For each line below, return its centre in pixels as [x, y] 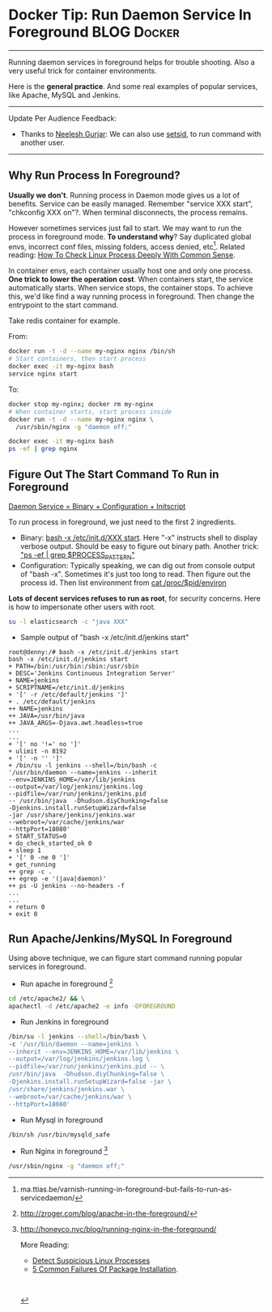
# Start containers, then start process [78, 359]
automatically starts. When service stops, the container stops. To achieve [131, 288]
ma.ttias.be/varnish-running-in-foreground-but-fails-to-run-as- [126, 1189]
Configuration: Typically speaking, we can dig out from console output [138, 565]
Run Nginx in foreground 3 [64, 1151]
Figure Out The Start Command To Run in [114, 474]
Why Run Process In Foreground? [94, 176]
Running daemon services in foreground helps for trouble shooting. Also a [132, 62]
